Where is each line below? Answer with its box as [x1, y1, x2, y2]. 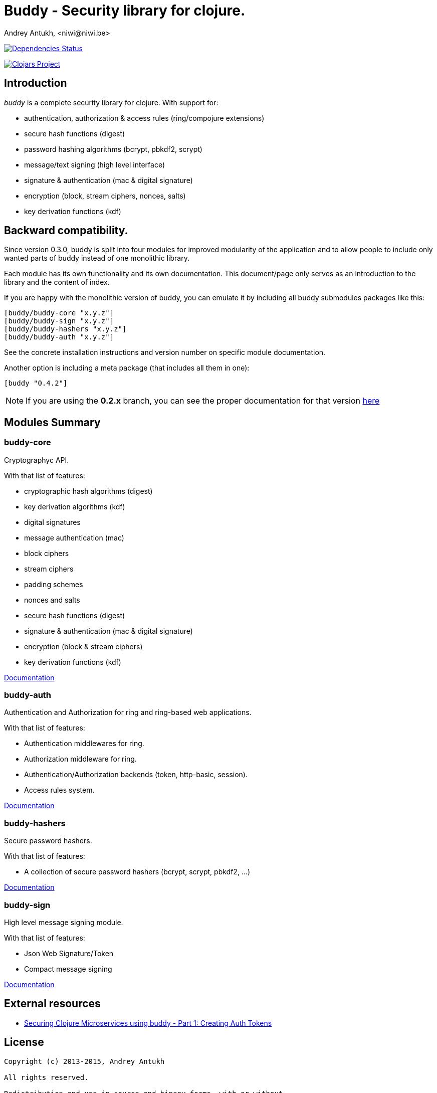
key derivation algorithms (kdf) [24, 502, 125, 511]
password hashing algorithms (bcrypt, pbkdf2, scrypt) [24, 144, 202, 153]
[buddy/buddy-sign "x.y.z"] [4, 317, 114, 325]
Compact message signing [24, 964, 112, 973]
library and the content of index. [4, 278, 110, 287]
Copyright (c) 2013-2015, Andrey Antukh [4, 1057, 165, 1065]
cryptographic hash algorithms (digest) [24, 486, 153, 495]
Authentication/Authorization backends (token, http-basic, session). [24, 770, 248, 779]
